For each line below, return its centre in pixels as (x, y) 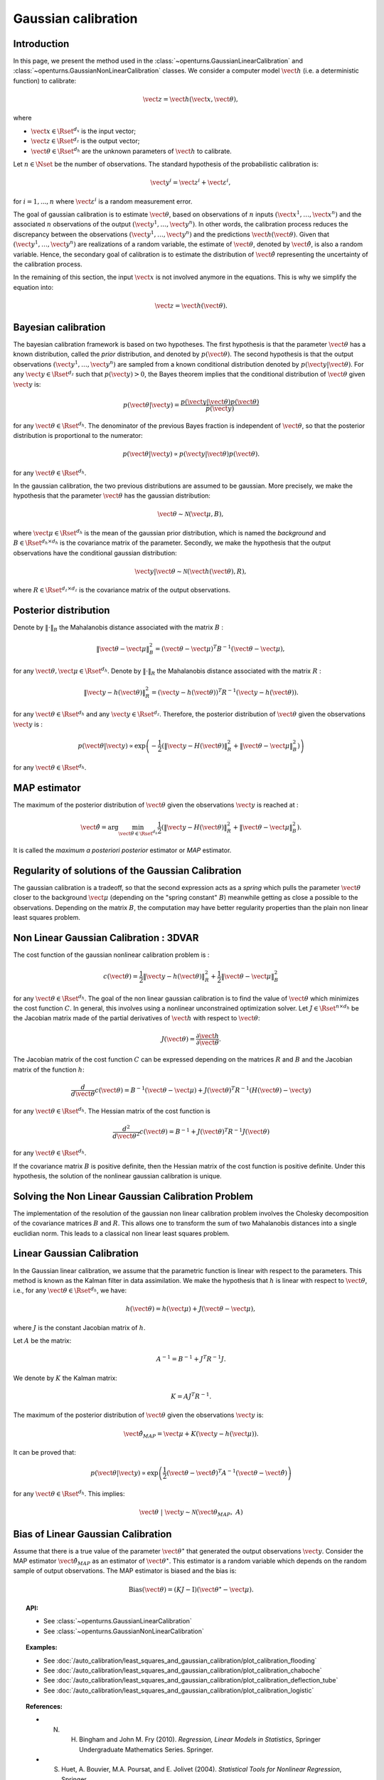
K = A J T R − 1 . (191, 1396)
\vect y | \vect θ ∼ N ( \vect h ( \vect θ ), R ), (191, 571)
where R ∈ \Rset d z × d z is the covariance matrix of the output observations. (122, 590)
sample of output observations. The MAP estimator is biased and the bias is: (125, 1571)
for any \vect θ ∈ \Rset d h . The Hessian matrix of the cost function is (112, 1110)
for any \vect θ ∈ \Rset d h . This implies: (69, 1493)
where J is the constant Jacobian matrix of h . (79, 1327)
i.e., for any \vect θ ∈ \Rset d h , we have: (70, 1290)
